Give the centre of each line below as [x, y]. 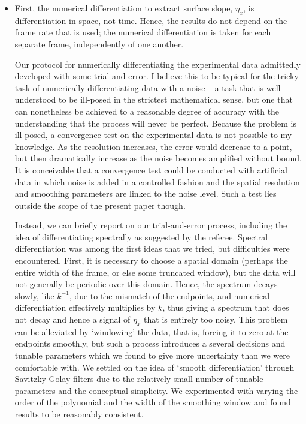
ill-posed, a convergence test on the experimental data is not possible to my [153, 135]
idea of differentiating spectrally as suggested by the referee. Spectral [141, 237]
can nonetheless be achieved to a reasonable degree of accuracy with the [147, 111]
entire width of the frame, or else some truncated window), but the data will [155, 272]
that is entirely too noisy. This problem [216, 319]
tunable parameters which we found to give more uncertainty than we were [152, 355]
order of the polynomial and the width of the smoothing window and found [153, 402]
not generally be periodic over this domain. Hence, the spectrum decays [146, 284]
